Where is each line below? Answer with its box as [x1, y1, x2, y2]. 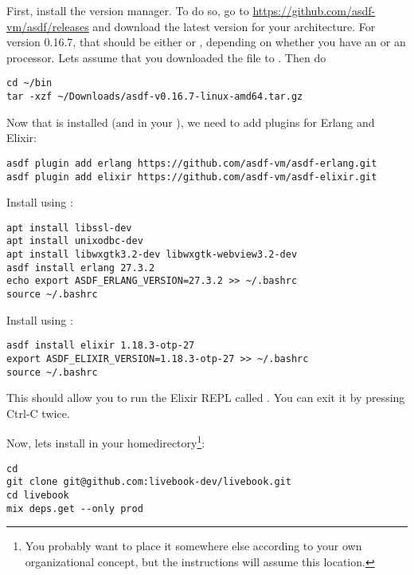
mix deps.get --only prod [6, 502, 143, 514]
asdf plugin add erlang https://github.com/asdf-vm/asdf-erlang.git [6, 157, 377, 169]
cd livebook [6, 490, 69, 502]
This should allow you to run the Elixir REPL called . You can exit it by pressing [6, 389, 405, 406]
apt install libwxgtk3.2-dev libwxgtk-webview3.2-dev [6, 249, 298, 261]
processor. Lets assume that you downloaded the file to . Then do [6, 49, 326, 65]
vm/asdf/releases [6, 18, 89, 34]
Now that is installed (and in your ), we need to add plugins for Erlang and [6, 113, 375, 130]
